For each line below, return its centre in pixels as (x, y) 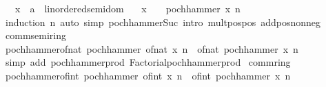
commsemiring (35, 35)
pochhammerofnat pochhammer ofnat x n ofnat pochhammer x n (152, 48)
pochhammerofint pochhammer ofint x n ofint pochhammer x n (148, 75)
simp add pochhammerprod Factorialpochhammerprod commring (148, 62)
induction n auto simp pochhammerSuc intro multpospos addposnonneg (163, 22)
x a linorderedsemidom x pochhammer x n (128, 8)
